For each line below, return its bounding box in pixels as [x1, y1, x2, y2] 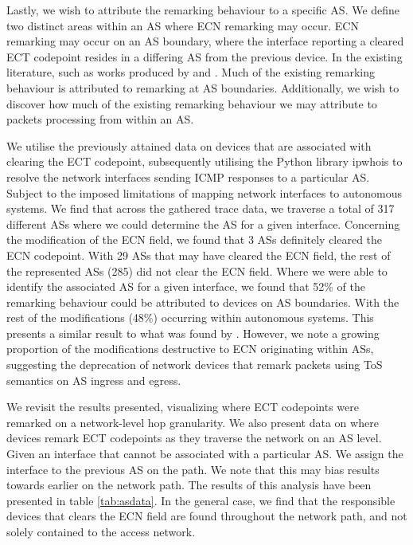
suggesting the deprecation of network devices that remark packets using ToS [6, 356, 383, 373]
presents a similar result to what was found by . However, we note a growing [6, 324, 380, 341]
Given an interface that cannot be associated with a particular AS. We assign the [6, 445, 403, 462]
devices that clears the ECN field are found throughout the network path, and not [6, 508, 407, 524]
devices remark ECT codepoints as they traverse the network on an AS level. [6, 429, 382, 446]
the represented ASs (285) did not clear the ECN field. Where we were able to [6, 262, 388, 279]
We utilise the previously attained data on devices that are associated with [6, 137, 372, 154]
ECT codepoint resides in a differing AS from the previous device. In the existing [6, 48, 403, 65]
